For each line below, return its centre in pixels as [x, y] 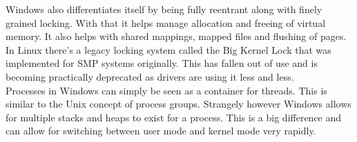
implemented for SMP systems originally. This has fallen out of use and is [162, 63]
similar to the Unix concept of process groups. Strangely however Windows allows [178, 104]
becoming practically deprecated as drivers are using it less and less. [150, 76]
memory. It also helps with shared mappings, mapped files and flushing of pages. [176, 36]
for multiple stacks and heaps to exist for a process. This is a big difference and [174, 117]
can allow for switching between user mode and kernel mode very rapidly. [161, 131]
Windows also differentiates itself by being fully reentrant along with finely [164, 9]
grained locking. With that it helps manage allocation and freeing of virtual [166, 22]
